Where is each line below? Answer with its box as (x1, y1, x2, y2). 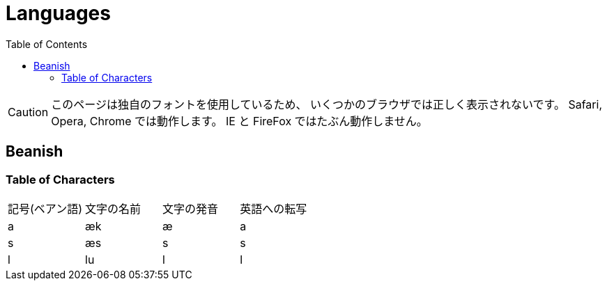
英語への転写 (240, 201, 307, 216)
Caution (8, 104, 49, 119)
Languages (6, 1, 111, 25)
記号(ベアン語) (8, 201, 83, 216)
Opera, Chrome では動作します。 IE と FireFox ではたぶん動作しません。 (51, 113, 428, 128)
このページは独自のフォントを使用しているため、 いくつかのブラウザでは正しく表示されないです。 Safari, (51, 97, 602, 111)
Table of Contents (6, 38, 88, 50)
